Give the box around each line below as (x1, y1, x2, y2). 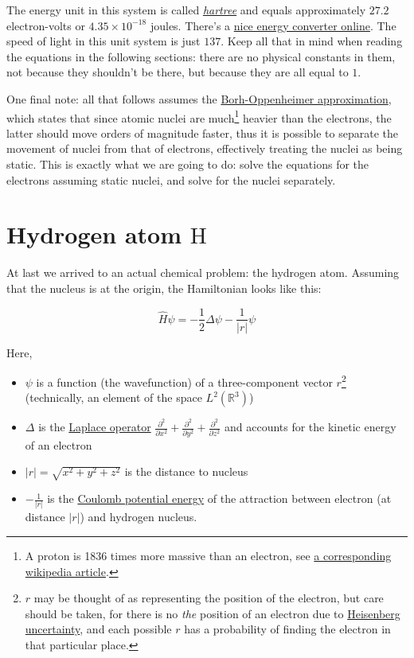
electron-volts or (6, 17, 85, 33)
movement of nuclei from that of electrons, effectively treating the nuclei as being (6, 140, 403, 157)
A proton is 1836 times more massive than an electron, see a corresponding (25, 547, 392, 564)
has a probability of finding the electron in (184, 621, 391, 637)
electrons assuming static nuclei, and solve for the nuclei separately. (6, 171, 336, 188)
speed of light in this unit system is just (6, 33, 201, 49)
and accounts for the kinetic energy (224, 419, 396, 435)
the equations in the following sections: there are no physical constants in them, (6, 48, 396, 64)
